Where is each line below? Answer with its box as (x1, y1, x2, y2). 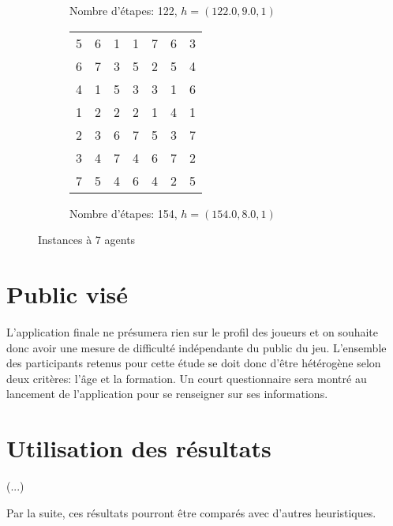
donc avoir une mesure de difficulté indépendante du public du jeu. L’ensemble (6, 339, 387, 355)
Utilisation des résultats (6, 432, 271, 464)
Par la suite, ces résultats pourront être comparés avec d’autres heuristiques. (6, 504, 376, 520)
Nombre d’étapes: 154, (69, 205, 178, 221)
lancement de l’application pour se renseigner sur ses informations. (6, 385, 328, 402)
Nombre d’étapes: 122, (69, 2, 178, 18)
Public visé (6, 277, 129, 310)
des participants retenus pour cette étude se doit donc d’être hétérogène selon (6, 355, 381, 371)
